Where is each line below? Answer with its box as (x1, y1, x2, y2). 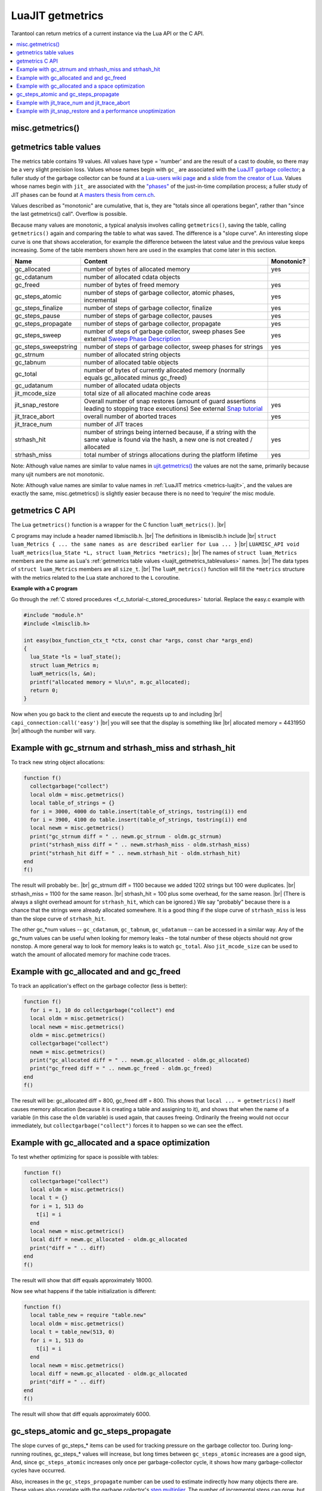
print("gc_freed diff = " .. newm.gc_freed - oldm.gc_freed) (30, 1065, 213, 1072)
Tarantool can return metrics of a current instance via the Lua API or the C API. (11, 30, 205, 37)
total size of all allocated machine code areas (83, 389, 211, 398)
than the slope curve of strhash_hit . (11, 915, 106, 922)
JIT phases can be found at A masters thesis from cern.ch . (11, 191, 156, 198)
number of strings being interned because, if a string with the (83, 428, 256, 437)
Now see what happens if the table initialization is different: (11, 1287, 157, 1294)
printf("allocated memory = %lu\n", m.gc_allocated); (30, 679, 191, 685)
